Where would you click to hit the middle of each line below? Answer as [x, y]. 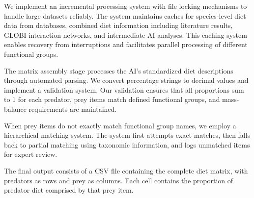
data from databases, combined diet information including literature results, [118, 25]
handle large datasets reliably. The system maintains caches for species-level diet [125, 15]
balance [15, 109]
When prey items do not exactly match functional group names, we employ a [120, 125]
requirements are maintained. [73, 109]
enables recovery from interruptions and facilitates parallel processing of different [126, 44]
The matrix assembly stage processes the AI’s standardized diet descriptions [119, 70]
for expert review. [31, 154]
